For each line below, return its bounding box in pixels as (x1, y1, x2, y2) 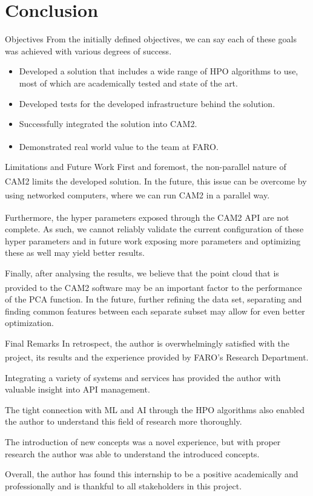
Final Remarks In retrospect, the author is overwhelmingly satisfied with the (5, 336, 289, 349)
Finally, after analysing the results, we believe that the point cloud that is (5, 267, 279, 279)
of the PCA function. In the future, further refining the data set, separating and (5, 292, 302, 305)
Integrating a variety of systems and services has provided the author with (5, 371, 281, 383)
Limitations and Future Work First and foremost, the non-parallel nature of (5, 160, 286, 172)
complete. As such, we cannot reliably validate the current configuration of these (5, 223, 304, 235)
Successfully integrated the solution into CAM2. (19, 117, 197, 130)
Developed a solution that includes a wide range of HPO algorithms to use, (19, 65, 298, 77)
